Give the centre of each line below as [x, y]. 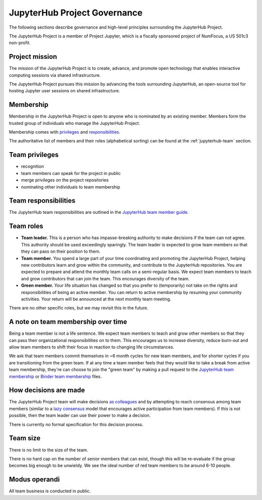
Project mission [33, 57]
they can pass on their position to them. [61, 251]
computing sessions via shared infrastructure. [55, 75]
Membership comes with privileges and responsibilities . [65, 132]
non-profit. [20, 43]
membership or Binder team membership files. [55, 376]
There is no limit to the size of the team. [49, 450]
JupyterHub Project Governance [76, 13]
